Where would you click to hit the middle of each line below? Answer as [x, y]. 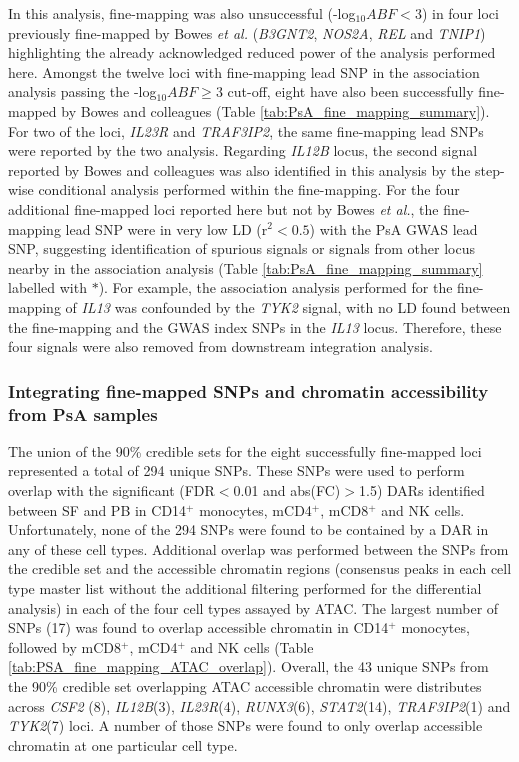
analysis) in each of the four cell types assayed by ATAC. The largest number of [253, 607]
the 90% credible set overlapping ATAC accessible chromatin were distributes [245, 685]
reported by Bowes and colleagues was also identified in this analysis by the [239, 169]
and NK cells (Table [252, 646]
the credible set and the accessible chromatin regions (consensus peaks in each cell [260, 568]
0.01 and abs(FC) [287, 490]
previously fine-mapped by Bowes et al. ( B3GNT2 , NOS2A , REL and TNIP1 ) [247, 32]
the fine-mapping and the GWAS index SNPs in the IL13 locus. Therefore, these [255, 326]
